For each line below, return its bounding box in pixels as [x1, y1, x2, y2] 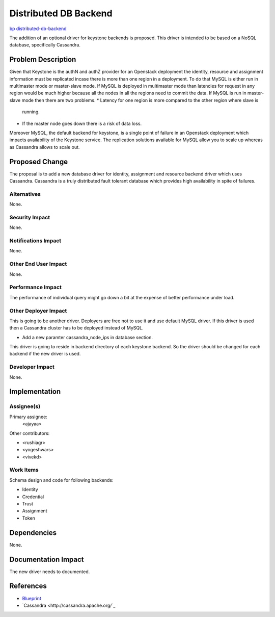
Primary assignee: [9, 414, 48, 420]
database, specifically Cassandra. [9, 42, 81, 48]
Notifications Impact [9, 237, 62, 244]
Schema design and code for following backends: [9, 477, 114, 483]
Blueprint [22, 595, 42, 601]
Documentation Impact [9, 555, 84, 563]
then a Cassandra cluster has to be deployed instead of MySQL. [9, 325, 144, 331]
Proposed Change [9, 157, 68, 166]
